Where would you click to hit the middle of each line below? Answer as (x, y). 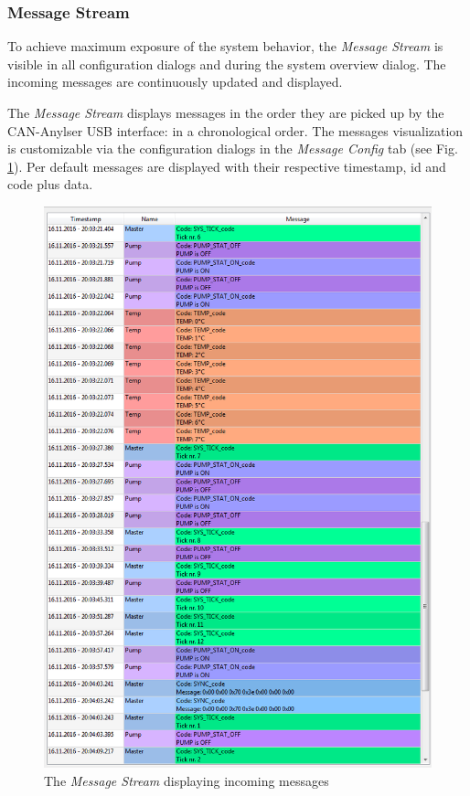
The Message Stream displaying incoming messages (187, 780)
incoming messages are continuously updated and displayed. (175, 82)
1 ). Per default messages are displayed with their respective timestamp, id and (227, 166)
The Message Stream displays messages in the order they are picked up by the (226, 112)
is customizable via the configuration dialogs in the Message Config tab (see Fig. (233, 149)
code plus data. (50, 184)
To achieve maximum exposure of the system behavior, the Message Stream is (225, 46)
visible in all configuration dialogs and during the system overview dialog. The (227, 64)
